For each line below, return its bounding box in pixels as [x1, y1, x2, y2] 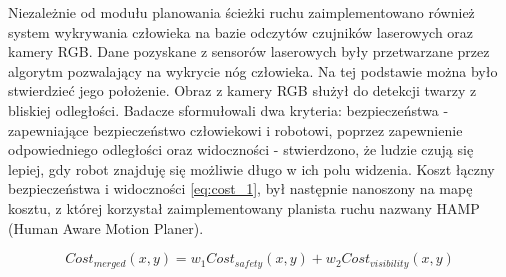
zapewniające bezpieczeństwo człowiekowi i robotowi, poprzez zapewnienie [8, 119, 463, 140]
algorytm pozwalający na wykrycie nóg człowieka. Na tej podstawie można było [8, 60, 498, 81]
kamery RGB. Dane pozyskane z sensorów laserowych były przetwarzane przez [8, 41, 490, 62]
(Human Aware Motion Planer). [8, 217, 204, 238]
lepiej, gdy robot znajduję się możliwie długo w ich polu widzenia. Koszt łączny [8, 158, 495, 179]
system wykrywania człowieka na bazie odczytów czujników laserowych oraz [8, 21, 474, 42]
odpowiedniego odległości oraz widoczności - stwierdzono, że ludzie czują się [8, 139, 474, 160]
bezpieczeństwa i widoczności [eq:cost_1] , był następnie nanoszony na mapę [8, 178, 473, 199]
